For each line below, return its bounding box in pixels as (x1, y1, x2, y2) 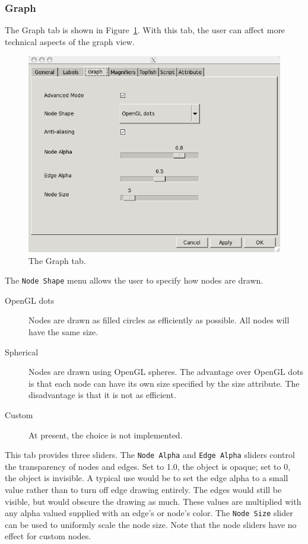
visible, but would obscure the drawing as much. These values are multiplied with (5, 495, 301, 507)
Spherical (5, 345, 39, 358)
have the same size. (28, 325, 99, 338)
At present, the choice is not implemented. (28, 428, 183, 441)
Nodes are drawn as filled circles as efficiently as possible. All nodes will (28, 314, 290, 326)
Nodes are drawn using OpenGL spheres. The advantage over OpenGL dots (28, 365, 304, 378)
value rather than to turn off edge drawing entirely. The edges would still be (5, 483, 282, 495)
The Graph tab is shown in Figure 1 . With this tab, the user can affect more (5, 24, 285, 36)
